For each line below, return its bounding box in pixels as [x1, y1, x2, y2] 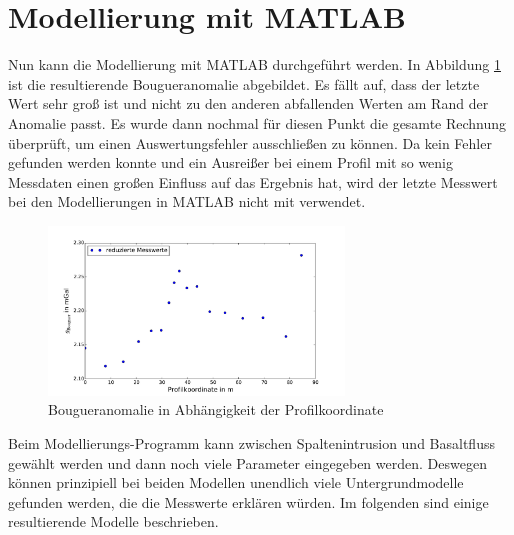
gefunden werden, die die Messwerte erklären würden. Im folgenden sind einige [8, 491, 489, 512]
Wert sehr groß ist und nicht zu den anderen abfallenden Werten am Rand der [8, 93, 489, 114]
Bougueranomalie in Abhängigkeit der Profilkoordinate [48, 399, 384, 420]
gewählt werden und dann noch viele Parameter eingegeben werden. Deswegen [8, 452, 487, 473]
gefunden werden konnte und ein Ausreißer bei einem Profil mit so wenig [8, 152, 454, 173]
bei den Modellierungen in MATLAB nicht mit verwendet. [8, 191, 366, 212]
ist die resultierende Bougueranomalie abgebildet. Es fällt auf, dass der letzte [8, 73, 480, 94]
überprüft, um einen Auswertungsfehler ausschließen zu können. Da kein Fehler [8, 132, 492, 153]
